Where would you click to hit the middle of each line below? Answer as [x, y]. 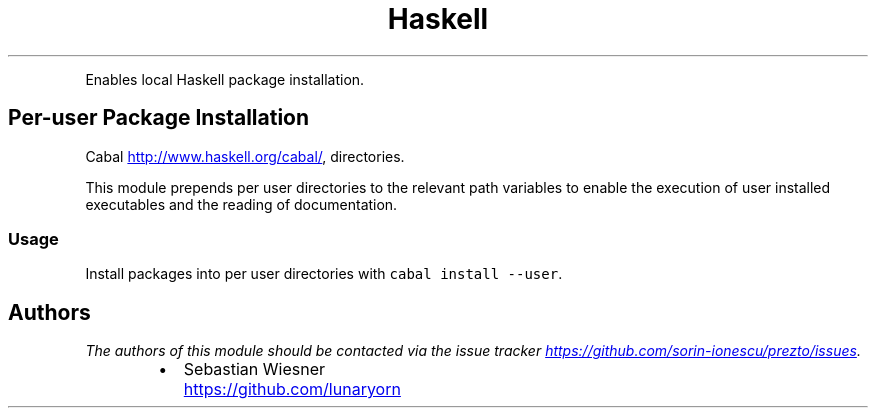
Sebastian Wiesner [254, 369]
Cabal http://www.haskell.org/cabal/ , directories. [245, 156]
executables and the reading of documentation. [241, 204]
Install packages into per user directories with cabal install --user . [324, 274]
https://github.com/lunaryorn [292, 389]
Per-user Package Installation [159, 118]
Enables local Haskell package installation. [225, 79]
